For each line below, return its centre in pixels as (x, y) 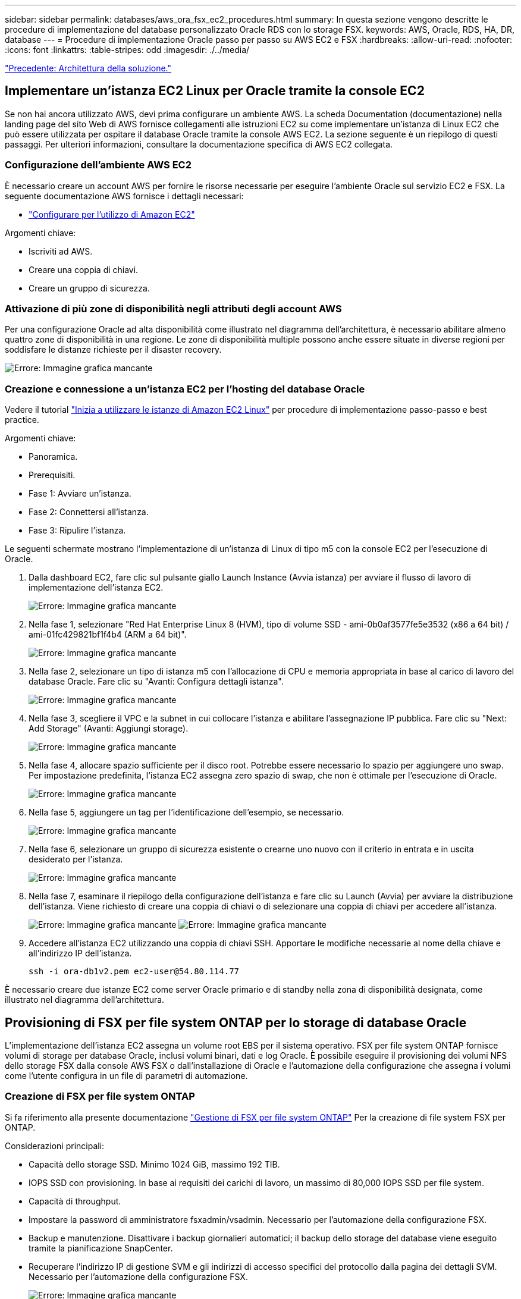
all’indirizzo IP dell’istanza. (80, 953)
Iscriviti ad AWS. (61, 251)
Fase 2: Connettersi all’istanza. (89, 512)
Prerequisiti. (52, 475)
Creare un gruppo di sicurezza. (89, 288)
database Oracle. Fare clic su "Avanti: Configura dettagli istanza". (156, 682)
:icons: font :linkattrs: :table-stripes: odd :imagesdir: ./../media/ (127, 50)
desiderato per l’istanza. (76, 859)
